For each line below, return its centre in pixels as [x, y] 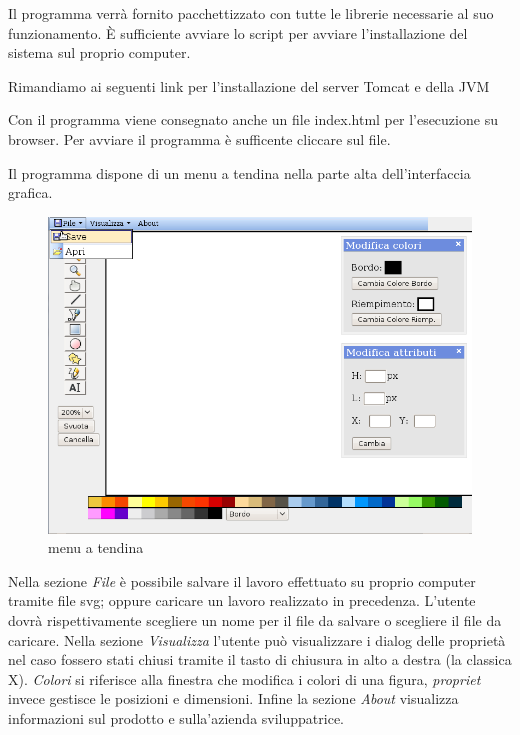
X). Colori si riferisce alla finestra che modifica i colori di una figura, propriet [244, 678]
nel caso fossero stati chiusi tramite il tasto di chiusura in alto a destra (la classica [260, 659]
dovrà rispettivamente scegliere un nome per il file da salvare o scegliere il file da [255, 620]
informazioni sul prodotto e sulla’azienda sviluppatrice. [176, 718]
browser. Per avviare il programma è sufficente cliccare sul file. [199, 138]
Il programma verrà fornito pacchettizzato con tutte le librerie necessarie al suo [251, 13]
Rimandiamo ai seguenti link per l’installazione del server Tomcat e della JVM [249, 85]
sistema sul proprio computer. [99, 52]
